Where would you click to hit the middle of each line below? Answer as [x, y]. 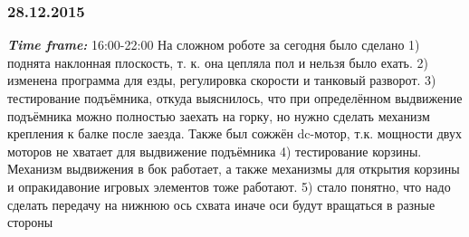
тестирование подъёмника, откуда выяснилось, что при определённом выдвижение [235, 98]
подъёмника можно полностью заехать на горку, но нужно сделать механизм [219, 115]
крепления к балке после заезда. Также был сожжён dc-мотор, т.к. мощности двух [234, 133]
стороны [30, 222]
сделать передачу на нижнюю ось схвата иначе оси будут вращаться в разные [221, 204]
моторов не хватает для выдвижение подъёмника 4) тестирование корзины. [215, 151]
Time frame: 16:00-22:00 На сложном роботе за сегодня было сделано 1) [214, 45]
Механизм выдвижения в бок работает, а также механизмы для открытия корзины [234, 169]
